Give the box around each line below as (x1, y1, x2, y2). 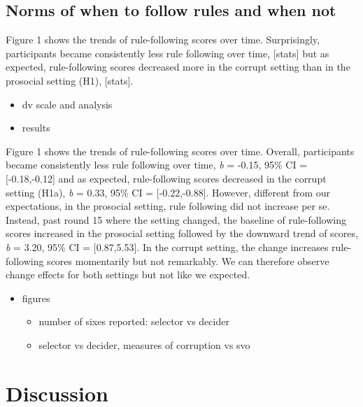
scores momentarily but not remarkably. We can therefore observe (47, 253, 329, 268)
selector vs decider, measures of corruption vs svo (38, 337, 250, 352)
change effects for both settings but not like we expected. (6, 267, 250, 282)
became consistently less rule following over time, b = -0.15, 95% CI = (6, 157, 308, 172)
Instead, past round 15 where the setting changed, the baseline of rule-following (6, 212, 346, 227)
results (22, 120, 50, 135)
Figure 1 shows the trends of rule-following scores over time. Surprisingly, (6, 32, 320, 47)
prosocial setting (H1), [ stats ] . (6, 73, 134, 87)
